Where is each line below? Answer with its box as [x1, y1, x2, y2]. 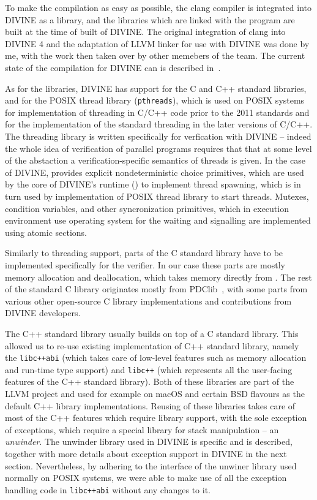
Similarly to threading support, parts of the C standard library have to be [5, 246, 283, 259]
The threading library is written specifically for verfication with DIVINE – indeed [5, 130, 311, 142]
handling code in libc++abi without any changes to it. [5, 483, 211, 496]
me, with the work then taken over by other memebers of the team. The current [5, 49, 305, 62]
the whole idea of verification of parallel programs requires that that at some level [5, 142, 312, 154]
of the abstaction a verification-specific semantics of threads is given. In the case [5, 154, 305, 167]
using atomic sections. [5, 225, 87, 238]
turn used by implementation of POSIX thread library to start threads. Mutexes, [5, 189, 309, 202]
